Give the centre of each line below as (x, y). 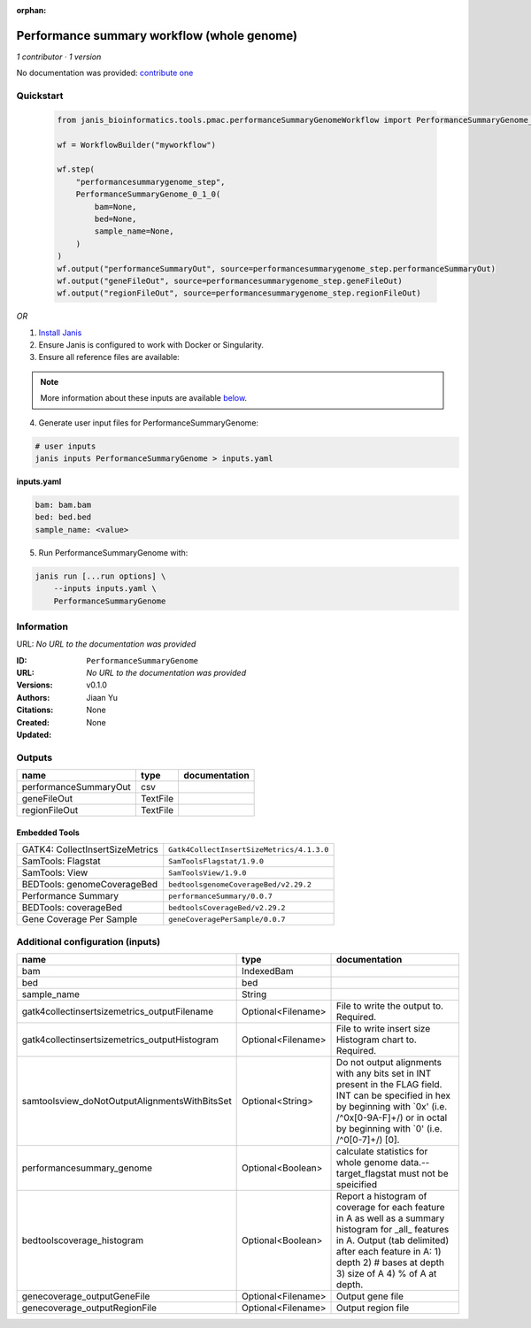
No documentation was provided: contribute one (105, 73)
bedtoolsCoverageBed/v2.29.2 (227, 907)
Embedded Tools (48, 833)
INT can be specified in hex (394, 1095)
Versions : (35, 685)
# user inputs (65, 446)
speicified (357, 1184)
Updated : (34, 734)
